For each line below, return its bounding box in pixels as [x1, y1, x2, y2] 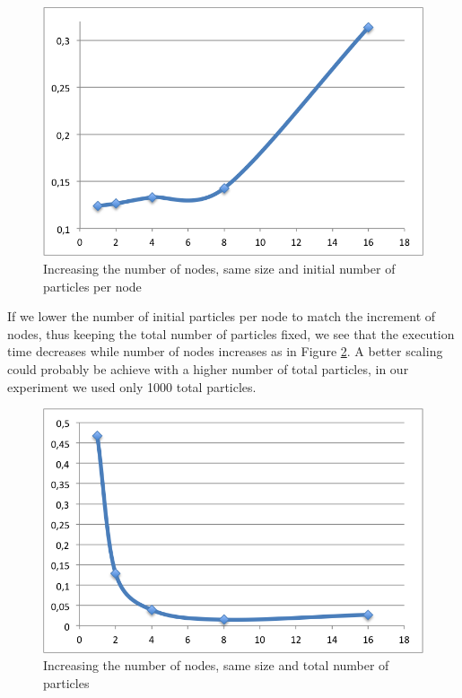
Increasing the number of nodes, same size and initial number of [43, 259, 396, 278]
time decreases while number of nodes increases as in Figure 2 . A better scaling [7, 342, 443, 361]
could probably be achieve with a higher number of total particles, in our [7, 359, 409, 378]
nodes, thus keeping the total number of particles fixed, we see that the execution [7, 324, 455, 343]
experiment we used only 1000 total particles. [7, 377, 257, 396]
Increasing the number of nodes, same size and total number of [43, 656, 389, 675]
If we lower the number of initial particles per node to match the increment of [7, 307, 436, 326]
